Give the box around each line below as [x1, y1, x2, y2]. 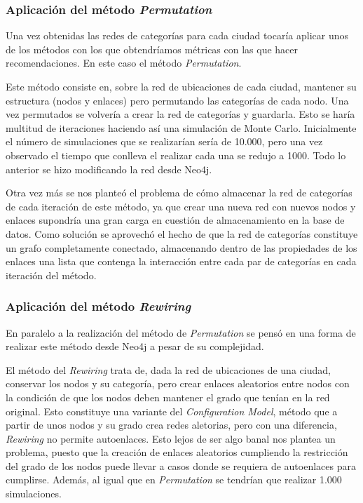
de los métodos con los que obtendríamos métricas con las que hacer [6, 41, 299, 56]
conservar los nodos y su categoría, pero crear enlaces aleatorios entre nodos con [6, 376, 350, 391]
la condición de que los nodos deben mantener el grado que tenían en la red [6, 389, 330, 404]
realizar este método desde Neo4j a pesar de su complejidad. [6, 339, 264, 354]
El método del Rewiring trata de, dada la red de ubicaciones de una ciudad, [6, 362, 331, 377]
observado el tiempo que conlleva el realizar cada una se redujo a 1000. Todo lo [6, 147, 346, 162]
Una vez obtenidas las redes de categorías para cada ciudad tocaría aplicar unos [6, 28, 349, 43]
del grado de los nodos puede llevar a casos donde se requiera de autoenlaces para [6, 458, 356, 473]
